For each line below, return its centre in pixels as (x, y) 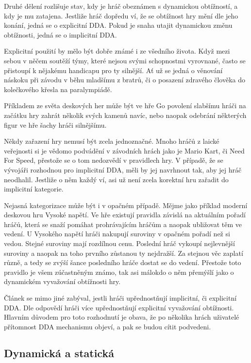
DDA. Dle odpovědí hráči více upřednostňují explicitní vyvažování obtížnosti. (119, 307)
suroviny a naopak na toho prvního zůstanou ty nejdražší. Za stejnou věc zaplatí (124, 253)
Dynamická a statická (59, 353)
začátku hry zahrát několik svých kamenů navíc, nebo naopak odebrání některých (125, 115)
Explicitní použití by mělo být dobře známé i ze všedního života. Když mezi (117, 51)
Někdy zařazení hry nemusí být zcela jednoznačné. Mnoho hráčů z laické (112, 141)
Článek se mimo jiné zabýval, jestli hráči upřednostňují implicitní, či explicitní (120, 298)
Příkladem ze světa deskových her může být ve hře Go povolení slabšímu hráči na (125, 105)
